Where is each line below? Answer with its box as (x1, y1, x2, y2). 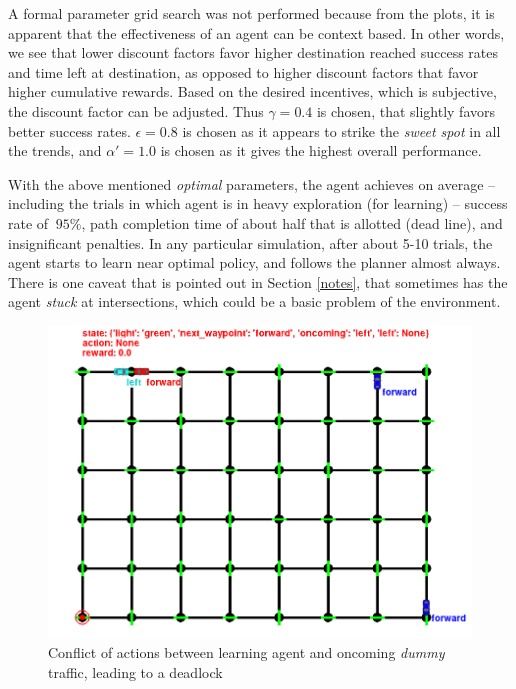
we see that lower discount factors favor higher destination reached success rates (8, 42, 498, 63)
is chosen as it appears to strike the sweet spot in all (182, 120, 501, 141)
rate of (8, 212, 49, 233)
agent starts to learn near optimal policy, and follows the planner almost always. (8, 252, 501, 273)
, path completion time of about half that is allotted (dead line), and (81, 212, 503, 233)
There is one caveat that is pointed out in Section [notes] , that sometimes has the (8, 271, 508, 292)
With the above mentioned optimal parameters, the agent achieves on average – (8, 173, 496, 194)
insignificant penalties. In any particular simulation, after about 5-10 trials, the (8, 232, 493, 253)
